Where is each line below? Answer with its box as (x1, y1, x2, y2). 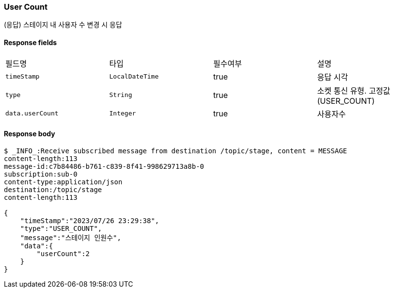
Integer (109, 110, 136, 117)
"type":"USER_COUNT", (20, 224, 102, 232)
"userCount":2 (36, 249, 90, 258)
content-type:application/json (4, 178, 123, 186)
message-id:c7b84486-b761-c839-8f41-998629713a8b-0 (4, 162, 205, 170)
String (109, 91, 132, 99)
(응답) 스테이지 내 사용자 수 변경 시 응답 (4, 20, 122, 29)
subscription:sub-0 (4, 170, 78, 178)
